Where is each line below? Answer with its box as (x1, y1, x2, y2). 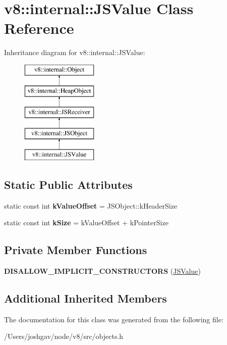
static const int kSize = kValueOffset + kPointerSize (4, 217, 168, 228)
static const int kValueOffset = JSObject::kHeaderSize (4, 200, 178, 211)
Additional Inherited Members (4, 290, 167, 306)
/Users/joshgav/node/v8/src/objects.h (4, 331, 124, 341)
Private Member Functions (4, 242, 147, 258)
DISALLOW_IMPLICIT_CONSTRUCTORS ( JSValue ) (4, 266, 201, 276)
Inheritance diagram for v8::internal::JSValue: (4, 47, 145, 58)
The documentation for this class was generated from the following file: (4, 314, 223, 324)
